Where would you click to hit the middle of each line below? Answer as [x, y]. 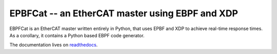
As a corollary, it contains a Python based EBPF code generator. [77, 35]
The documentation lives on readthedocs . [54, 45]
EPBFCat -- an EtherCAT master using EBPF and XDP [124, 13]
